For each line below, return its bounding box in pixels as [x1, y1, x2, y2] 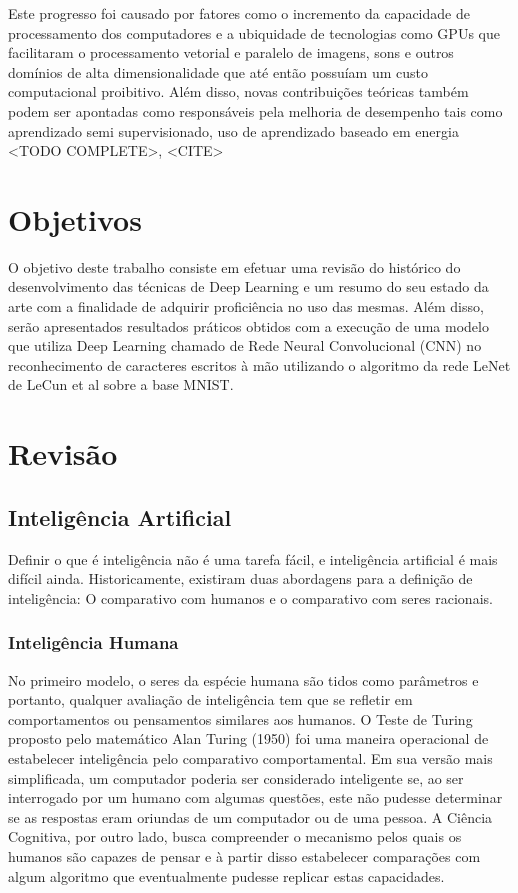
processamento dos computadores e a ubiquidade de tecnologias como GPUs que [8, 22, 500, 43]
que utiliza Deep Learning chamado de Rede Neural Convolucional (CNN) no [8, 335, 482, 356]
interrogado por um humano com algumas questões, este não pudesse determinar [8, 787, 503, 808]
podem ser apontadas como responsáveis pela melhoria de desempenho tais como [8, 100, 503, 121]
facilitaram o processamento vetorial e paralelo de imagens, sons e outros [8, 42, 454, 63]
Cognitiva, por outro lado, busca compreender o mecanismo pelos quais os [8, 826, 462, 847]
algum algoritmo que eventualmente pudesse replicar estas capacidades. [8, 865, 445, 886]
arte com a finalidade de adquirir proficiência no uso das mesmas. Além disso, [8, 296, 484, 317]
